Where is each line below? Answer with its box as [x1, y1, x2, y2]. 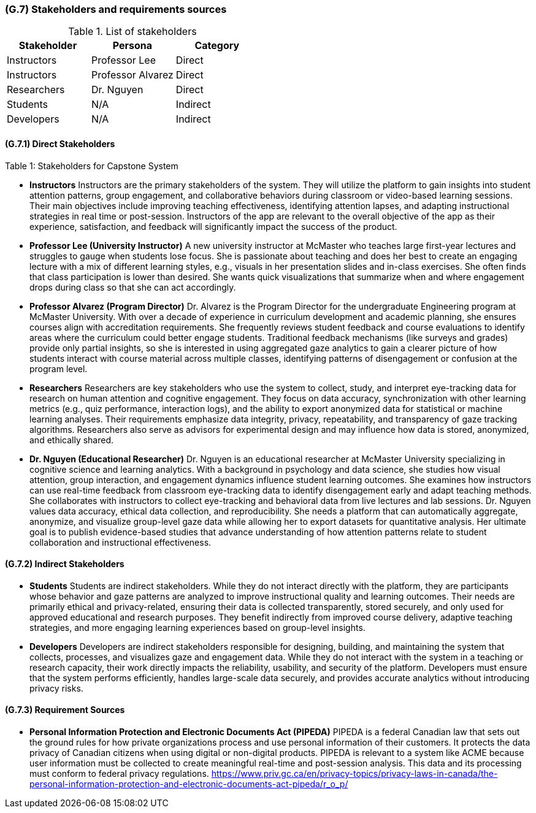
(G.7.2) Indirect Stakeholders [5, 559, 124, 570]
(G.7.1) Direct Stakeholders [5, 138, 115, 149]
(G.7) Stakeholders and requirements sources [5, 3, 227, 15]
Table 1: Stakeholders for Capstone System [5, 160, 178, 171]
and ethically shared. [29, 434, 114, 445]
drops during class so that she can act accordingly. [29, 281, 236, 292]
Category [194, 39, 240, 52]
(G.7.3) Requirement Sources [5, 704, 125, 716]
